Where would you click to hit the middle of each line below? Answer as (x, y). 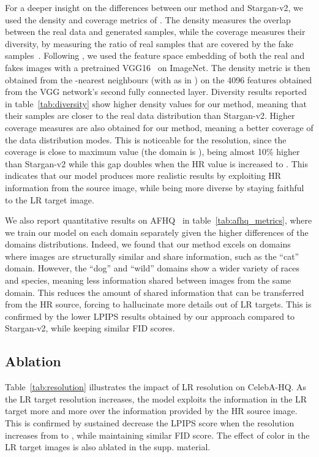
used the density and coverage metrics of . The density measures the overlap (148, 19)
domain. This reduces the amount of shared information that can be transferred (155, 292)
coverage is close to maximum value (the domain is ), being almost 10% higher (152, 152)
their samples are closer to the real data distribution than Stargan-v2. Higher (150, 115)
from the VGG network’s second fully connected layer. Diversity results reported (156, 92)
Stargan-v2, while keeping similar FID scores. (90, 328)
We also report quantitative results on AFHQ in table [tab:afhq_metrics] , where (159, 220)
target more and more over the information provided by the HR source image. (151, 411)
